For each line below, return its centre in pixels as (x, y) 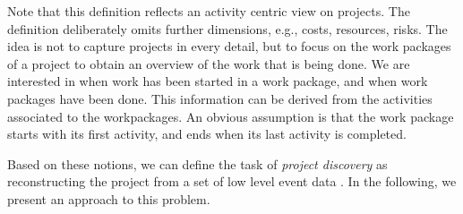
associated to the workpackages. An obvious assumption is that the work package (231, 116)
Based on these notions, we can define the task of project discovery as (197, 163)
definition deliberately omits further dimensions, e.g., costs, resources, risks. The (227, 28)
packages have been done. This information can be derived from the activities (220, 98)
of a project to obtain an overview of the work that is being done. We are (209, 63)
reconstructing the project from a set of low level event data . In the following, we (232, 181)
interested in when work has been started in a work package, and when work (218, 81)
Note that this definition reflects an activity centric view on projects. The (209, 11)
